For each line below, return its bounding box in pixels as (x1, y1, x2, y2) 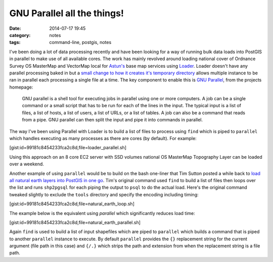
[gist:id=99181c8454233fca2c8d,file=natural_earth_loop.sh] (9, 201, 135, 207)
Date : (9, 25, 21, 31)
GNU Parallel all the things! (9, 8, 124, 19)
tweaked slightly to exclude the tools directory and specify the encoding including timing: (9, 191, 199, 197)
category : (9, 32, 31, 38)
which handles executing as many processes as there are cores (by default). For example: (9, 136, 197, 142)
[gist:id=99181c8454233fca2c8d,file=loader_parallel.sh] (9, 145, 126, 151)
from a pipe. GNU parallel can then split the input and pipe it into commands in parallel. (22, 117, 203, 123)
